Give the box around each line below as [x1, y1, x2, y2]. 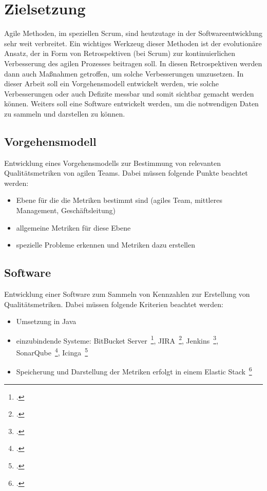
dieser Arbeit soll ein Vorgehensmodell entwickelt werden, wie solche [4, 78, 219, 89]
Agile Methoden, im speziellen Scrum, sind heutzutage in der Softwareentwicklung [4, 28, 263, 39]
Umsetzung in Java [16, 316, 77, 327]
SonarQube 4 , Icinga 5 [16, 346, 88, 357]
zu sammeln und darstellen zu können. [4, 108, 125, 119]
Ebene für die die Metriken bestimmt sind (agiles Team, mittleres [16, 195, 222, 205]
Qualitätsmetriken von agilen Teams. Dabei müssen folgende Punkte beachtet [4, 167, 248, 178]
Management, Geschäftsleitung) [16, 205, 116, 216]
